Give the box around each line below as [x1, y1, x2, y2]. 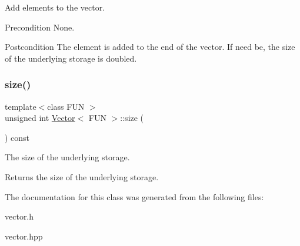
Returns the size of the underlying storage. [5, 170, 159, 183]
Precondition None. [5, 21, 75, 33]
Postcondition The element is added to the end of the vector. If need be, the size [5, 41, 295, 53]
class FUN [47, 100, 85, 112]
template [5, 100, 36, 112]
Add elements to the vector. [5, 1, 105, 13]
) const [5, 131, 30, 143]
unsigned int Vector [5, 112, 75, 124]
